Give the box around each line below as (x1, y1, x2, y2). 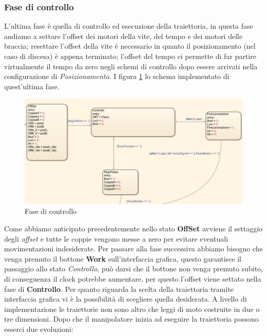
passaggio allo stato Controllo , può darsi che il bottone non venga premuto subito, (4, 263, 263, 274)
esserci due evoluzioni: (4, 323, 73, 334)
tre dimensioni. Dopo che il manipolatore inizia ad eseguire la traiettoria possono (4, 313, 259, 324)
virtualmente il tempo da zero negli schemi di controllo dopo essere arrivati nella (4, 61, 258, 71)
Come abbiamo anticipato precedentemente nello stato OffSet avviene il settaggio (4, 223, 263, 233)
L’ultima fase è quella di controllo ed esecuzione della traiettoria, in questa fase (4, 21, 253, 31)
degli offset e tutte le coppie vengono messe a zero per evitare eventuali (4, 233, 228, 244)
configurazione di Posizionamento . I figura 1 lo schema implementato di (4, 71, 230, 82)
